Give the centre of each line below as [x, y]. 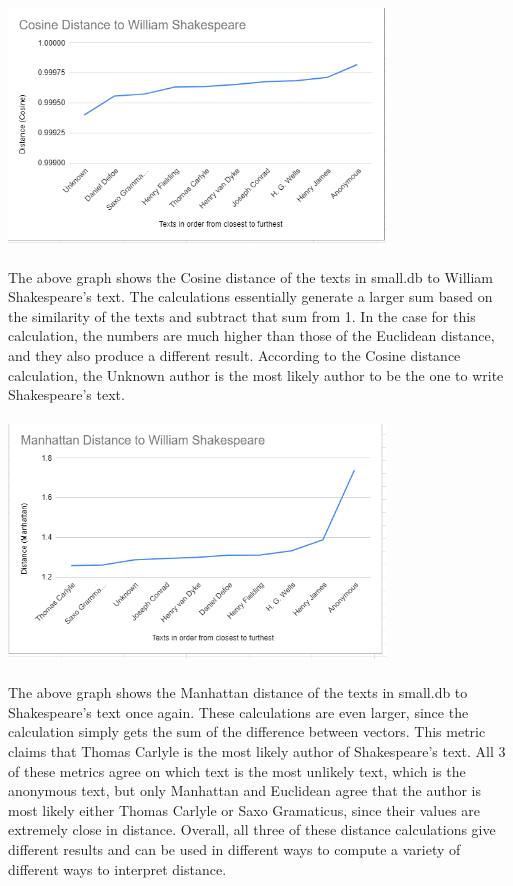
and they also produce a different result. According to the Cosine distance [234, 355]
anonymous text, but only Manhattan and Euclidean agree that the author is [244, 790]
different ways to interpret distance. [117, 868]
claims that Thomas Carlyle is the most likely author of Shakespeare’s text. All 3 [257, 750]
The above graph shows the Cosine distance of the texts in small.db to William [251, 276]
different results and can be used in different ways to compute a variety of [234, 848]
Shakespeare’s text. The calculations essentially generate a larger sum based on [250, 296]
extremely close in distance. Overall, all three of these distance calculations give [252, 829]
